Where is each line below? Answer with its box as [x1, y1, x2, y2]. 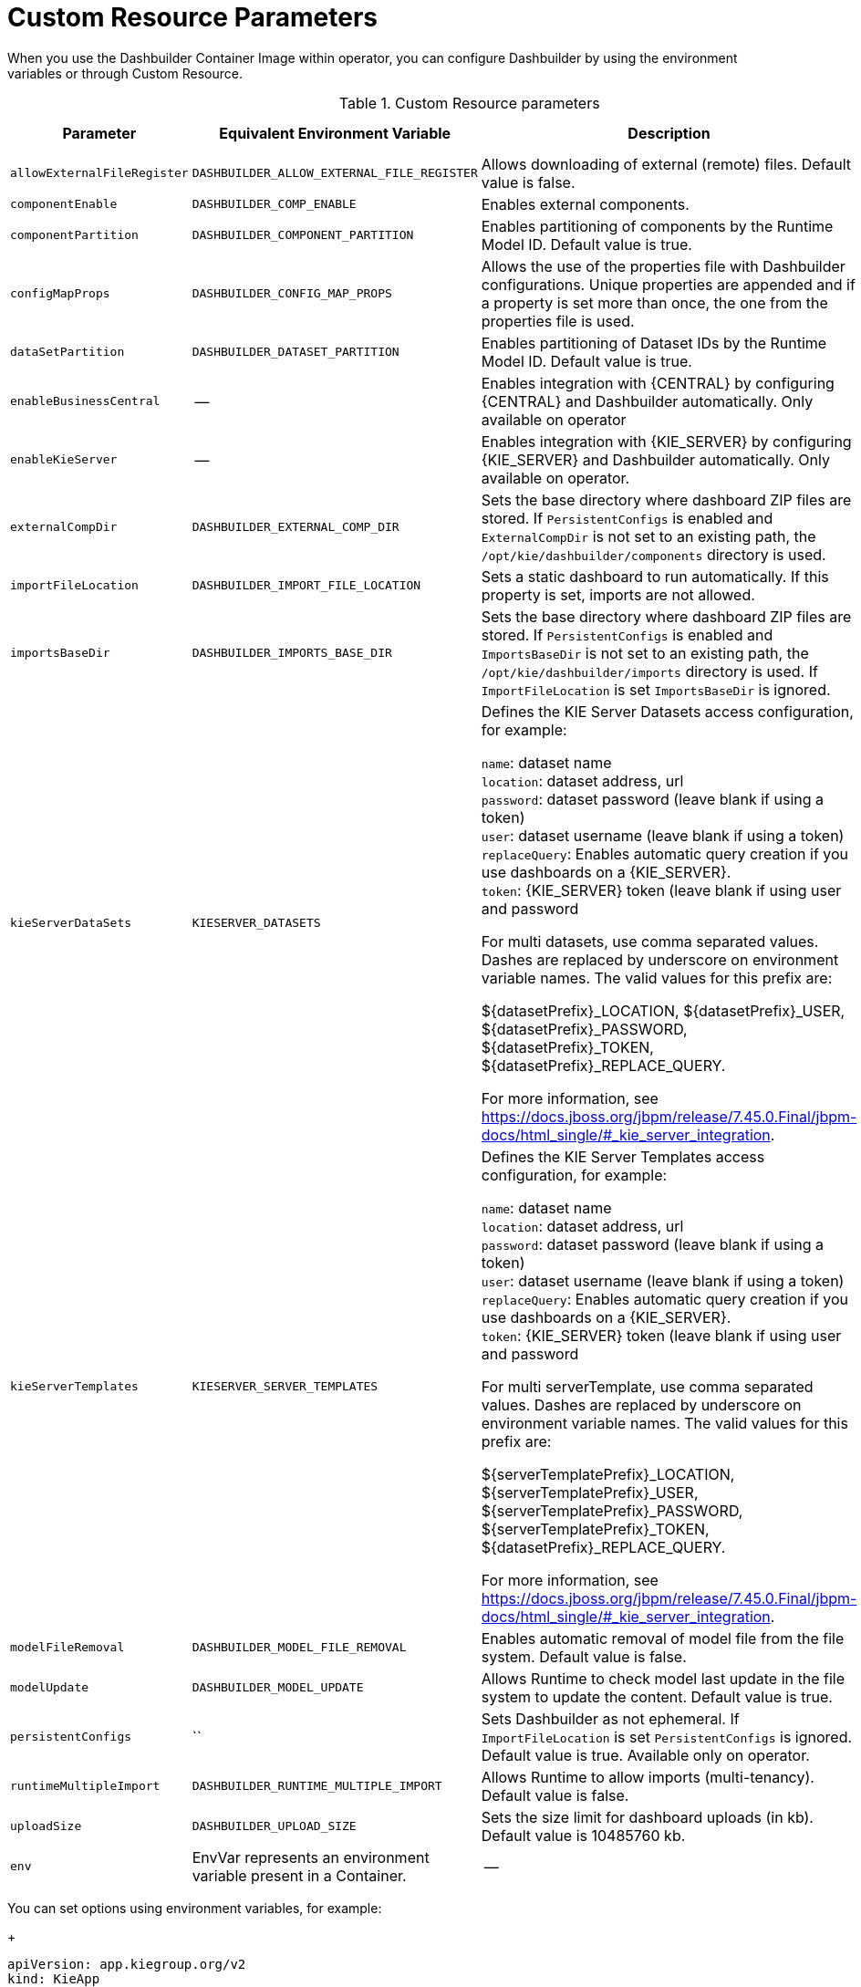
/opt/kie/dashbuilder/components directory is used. [481, 545, 826, 564]
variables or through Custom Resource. [7, 65, 243, 81]
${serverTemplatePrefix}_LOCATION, [481, 1464, 735, 1483]
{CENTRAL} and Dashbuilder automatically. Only [481, 391, 814, 411]
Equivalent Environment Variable [219, 123, 451, 142]
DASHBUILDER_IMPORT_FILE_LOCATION [192, 578, 421, 593]
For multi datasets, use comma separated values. [481, 931, 819, 951]
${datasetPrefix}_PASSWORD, [481, 1019, 688, 1038]
